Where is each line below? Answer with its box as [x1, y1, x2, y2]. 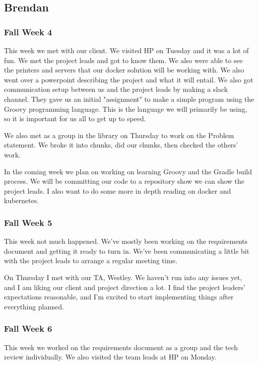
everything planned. [4, 301, 64, 311]
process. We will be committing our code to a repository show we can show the [4, 176, 245, 186]
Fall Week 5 [4, 216, 52, 228]
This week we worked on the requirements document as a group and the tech [4, 342, 238, 352]
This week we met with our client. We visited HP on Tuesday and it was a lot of [4, 45, 249, 55]
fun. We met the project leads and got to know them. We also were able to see [4, 55, 243, 65]
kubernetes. [4, 195, 39, 206]
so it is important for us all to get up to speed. [4, 113, 146, 124]
